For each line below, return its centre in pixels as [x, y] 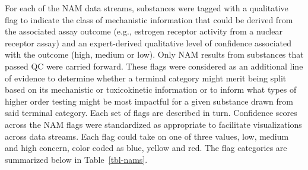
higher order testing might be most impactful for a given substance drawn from [149, 101]
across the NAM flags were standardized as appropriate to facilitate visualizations [153, 124]
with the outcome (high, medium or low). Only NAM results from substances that [154, 54]
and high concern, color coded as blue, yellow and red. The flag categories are [146, 148]
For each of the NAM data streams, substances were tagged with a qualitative [147, 8]
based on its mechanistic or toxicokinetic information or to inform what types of [151, 89]
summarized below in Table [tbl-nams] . [76, 159]
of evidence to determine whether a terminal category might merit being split [146, 78]
